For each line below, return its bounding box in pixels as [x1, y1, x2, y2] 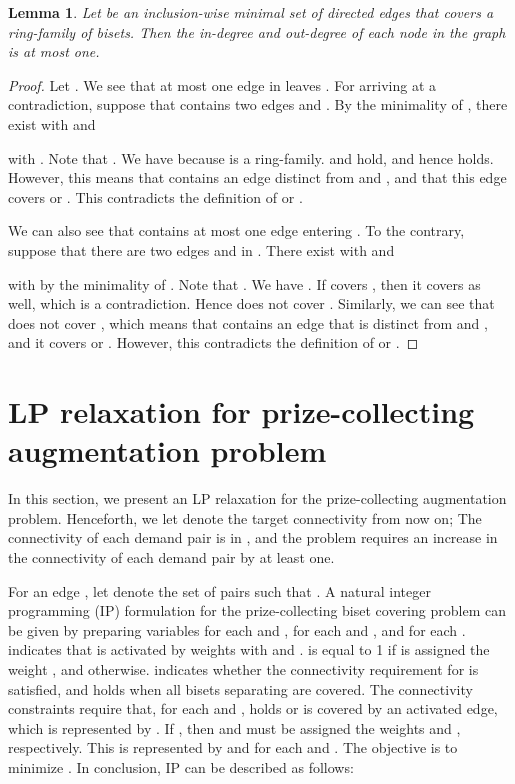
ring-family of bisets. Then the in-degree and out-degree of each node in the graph [8, 21, 506, 42]
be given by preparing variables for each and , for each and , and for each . [8, 619, 466, 640]
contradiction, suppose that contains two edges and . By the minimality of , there [8, 94, 508, 115]
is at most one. [8, 41, 100, 62]
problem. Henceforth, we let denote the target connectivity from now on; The [8, 507, 482, 528]
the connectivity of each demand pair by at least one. [8, 547, 335, 567]
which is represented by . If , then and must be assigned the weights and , [8, 717, 461, 738]
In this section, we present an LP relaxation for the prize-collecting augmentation [8, 488, 507, 509]
